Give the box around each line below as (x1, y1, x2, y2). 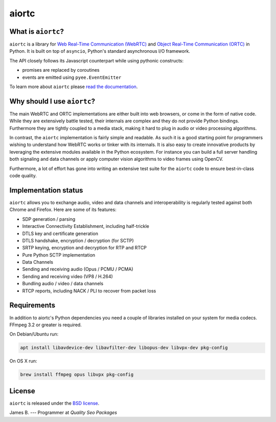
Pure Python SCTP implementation (22, 251, 96, 258)
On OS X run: (9, 358, 37, 364)
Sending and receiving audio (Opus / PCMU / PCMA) (22, 266, 133, 272)
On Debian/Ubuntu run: (9, 331, 59, 337)
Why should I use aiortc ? (9, 97, 96, 105)
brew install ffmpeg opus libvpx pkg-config (20, 372, 134, 377)
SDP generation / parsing (22, 216, 76, 222)
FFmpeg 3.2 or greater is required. (9, 322, 82, 328)
